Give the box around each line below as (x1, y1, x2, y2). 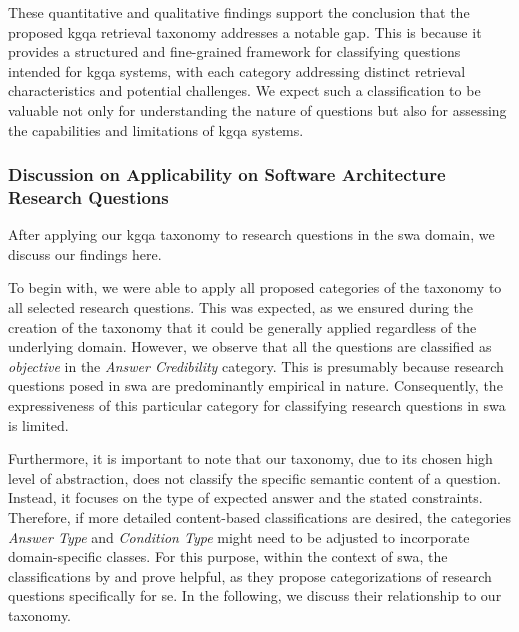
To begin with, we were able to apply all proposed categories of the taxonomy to (8, 277, 502, 298)
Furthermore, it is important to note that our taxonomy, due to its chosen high (8, 448, 493, 469)
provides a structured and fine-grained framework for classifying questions (8, 41, 461, 62)
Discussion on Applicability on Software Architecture (8, 162, 446, 187)
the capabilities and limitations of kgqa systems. (8, 119, 304, 140)
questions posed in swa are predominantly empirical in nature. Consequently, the (8, 375, 503, 396)
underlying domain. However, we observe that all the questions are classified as (8, 336, 492, 357)
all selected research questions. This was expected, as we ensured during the (8, 297, 474, 318)
